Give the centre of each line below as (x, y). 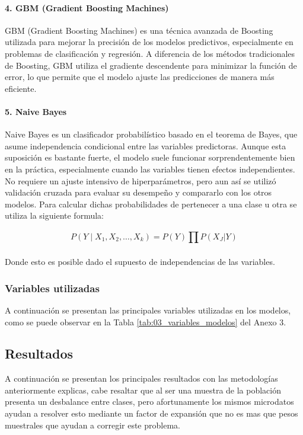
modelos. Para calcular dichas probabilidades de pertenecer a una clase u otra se (151, 204)
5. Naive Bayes (36, 111)
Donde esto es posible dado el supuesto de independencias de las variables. (140, 262)
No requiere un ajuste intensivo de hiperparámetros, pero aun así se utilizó (141, 180)
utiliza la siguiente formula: (54, 215)
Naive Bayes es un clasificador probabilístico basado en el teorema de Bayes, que (151, 134)
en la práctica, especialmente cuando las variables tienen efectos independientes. (150, 169)
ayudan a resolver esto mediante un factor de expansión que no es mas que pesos (151, 413)
